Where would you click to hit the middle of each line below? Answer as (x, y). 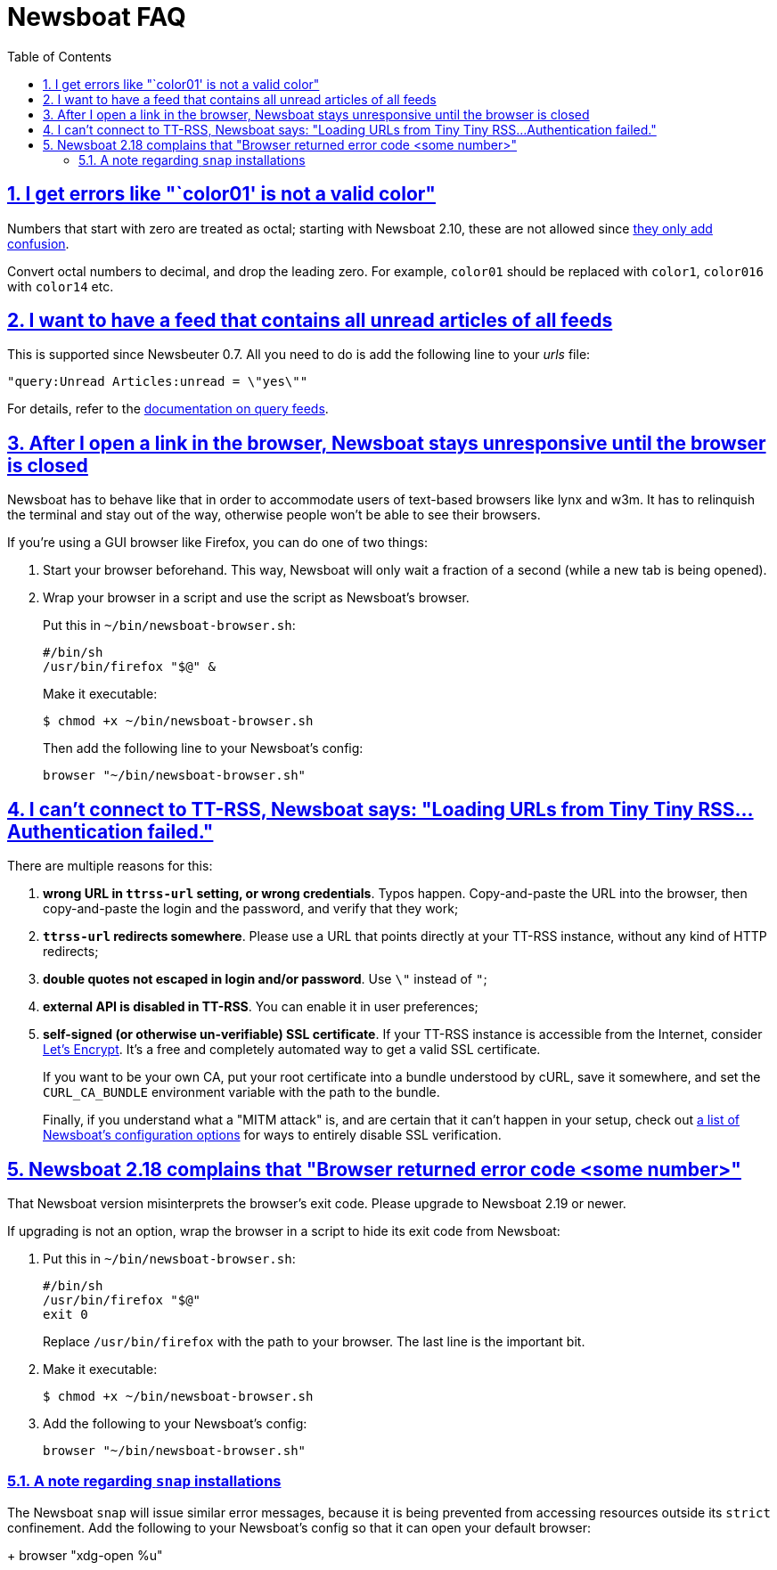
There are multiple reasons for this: (110, 866)
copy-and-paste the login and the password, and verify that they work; (251, 909)
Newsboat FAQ (97, 17)
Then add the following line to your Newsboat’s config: (203, 748)
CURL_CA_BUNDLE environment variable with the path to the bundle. (241, 1092)
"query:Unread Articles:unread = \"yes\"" (158, 382)
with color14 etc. (61, 286)
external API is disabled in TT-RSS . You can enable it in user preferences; (261, 1007)
